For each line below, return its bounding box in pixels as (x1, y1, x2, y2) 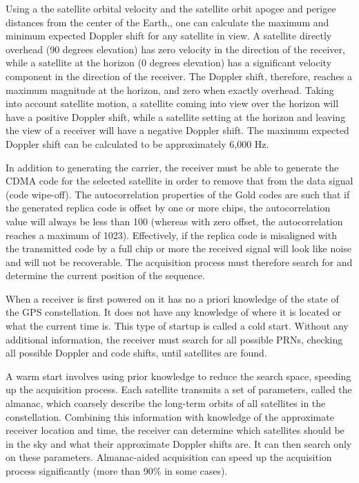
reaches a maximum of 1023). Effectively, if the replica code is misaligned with (6, 227, 337, 242)
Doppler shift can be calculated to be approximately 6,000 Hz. (6, 136, 269, 151)
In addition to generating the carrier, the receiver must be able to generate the (6, 160, 339, 174)
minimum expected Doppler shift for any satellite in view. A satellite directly (6, 28, 332, 43)
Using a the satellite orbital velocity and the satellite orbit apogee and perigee (6, 1, 336, 15)
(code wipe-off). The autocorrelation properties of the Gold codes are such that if (6, 187, 350, 201)
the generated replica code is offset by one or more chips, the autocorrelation (6, 200, 331, 215)
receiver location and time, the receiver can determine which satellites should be (6, 423, 345, 437)
